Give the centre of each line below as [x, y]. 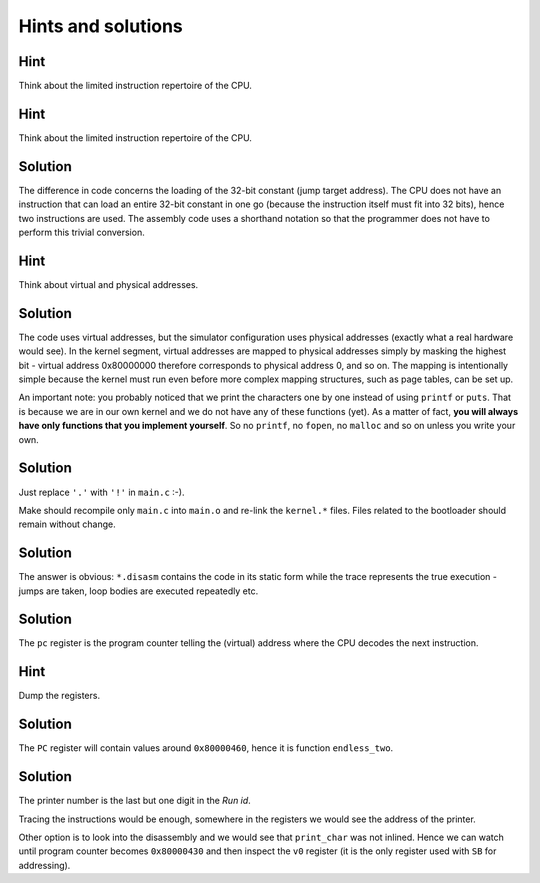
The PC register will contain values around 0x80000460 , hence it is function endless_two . [206, 748]
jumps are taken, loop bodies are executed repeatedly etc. [138, 591]
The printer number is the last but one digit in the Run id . [135, 801]
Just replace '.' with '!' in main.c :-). [101, 492]
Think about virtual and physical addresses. [108, 284]
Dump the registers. [59, 696]
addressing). [44, 865]
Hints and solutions [101, 26]
